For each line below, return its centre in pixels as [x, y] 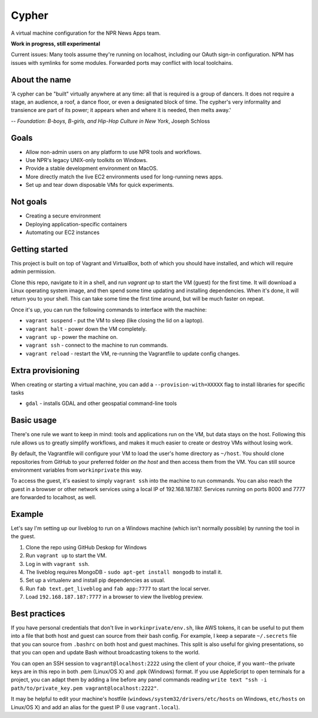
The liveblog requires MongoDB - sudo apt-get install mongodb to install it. [124, 572]
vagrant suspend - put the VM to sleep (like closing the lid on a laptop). [115, 321]
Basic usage [34, 421]
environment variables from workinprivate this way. [77, 470]
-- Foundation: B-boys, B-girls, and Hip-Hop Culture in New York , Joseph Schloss [110, 121]
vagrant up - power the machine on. [72, 337]
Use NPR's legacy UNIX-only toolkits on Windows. [87, 160]
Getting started [39, 249]
